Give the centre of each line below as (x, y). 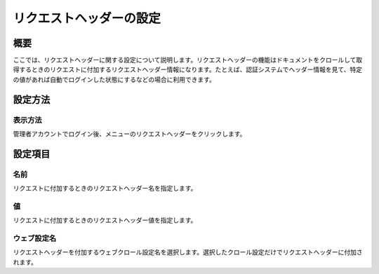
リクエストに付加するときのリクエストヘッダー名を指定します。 (105, 189)
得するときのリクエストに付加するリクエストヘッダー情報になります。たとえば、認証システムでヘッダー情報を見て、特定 (188, 69)
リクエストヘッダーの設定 (87, 18)
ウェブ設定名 (35, 238)
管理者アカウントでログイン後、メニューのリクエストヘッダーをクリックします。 (129, 134)
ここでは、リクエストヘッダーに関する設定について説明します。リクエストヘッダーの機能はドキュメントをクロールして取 (188, 60)
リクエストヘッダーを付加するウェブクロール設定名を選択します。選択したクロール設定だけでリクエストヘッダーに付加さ (188, 252)
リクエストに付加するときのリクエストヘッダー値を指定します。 (105, 220)
